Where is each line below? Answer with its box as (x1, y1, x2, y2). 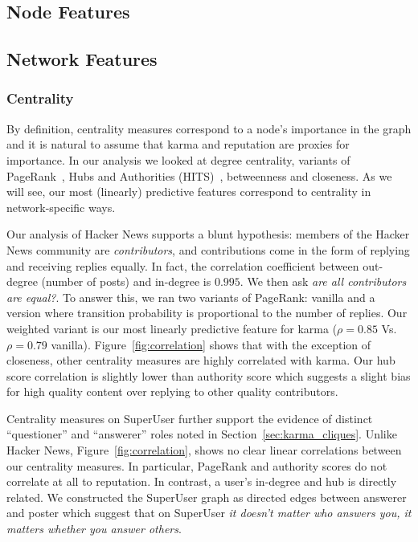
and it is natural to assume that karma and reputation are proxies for (6, 136, 350, 153)
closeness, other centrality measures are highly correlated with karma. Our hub (6, 352, 395, 369)
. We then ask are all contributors (240, 273, 407, 290)
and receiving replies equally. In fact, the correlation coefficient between (6, 257, 359, 274)
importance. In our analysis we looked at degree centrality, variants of (6, 151, 350, 168)
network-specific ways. (6, 198, 116, 215)
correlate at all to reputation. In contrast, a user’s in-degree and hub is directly (6, 473, 397, 490)
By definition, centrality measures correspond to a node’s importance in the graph (6, 120, 412, 137)
